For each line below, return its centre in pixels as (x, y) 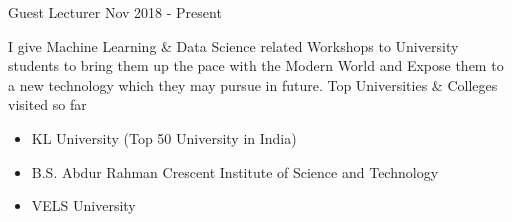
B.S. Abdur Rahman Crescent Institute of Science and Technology (235, 171)
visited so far (47, 104)
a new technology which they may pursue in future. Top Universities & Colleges (253, 84)
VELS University (83, 205)
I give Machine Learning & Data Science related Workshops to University (233, 45)
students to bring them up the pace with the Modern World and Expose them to (256, 65)
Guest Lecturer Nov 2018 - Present (115, 12)
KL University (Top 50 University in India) (164, 137)
